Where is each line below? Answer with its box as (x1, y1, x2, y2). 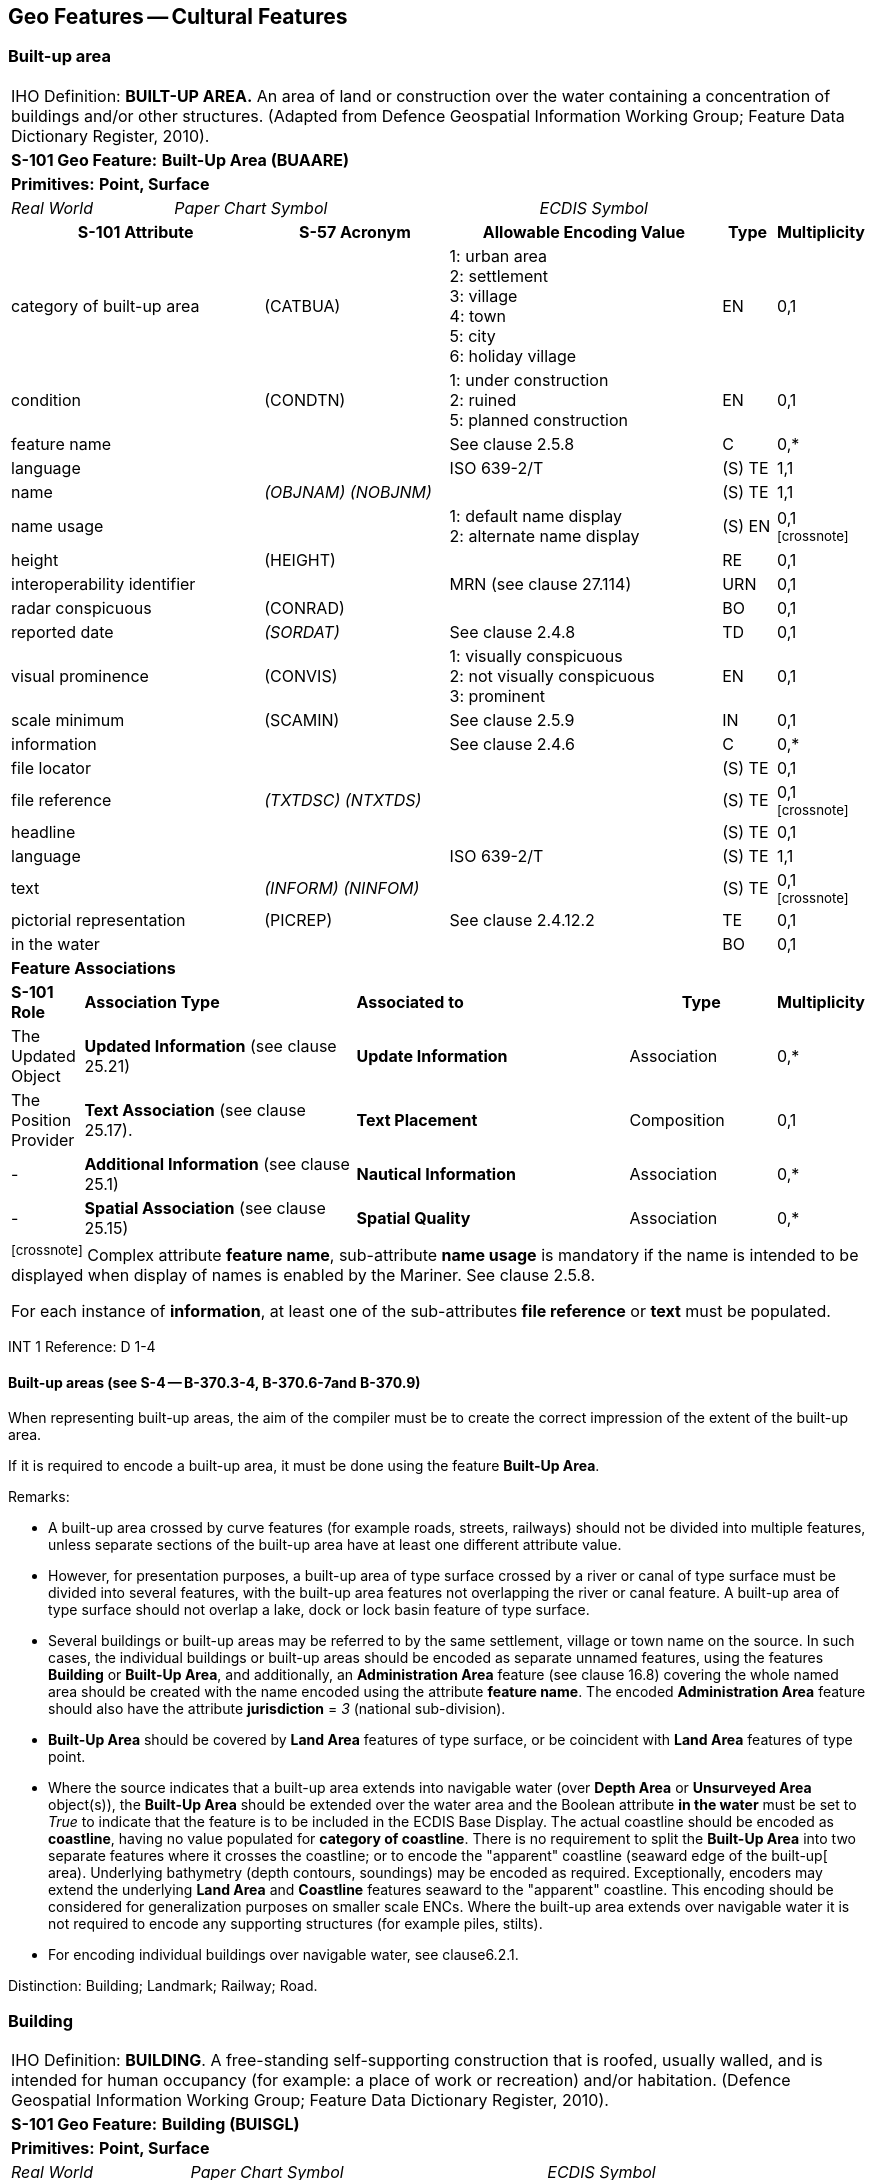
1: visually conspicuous (449, 645, 623, 666)
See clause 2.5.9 (449, 709, 575, 730)
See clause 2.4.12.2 (449, 909, 595, 930)
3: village (449, 285, 518, 306)
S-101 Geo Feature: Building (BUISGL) (11, 2114, 300, 2135)
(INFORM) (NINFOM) (264, 877, 420, 898)
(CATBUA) (264, 295, 341, 316)
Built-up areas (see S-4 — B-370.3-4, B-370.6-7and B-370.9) (8, 1373, 421, 1391)
